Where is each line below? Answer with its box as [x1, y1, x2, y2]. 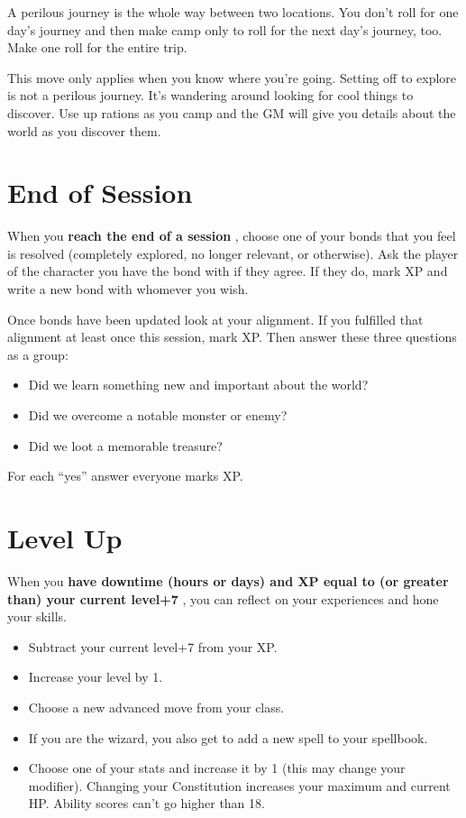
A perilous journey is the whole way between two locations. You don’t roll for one [7, 3, 459, 21]
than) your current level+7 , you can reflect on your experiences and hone [7, 589, 439, 608]
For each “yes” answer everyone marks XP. [7, 466, 243, 485]
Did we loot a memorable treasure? [28, 436, 223, 455]
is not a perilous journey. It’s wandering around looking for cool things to [7, 86, 414, 105]
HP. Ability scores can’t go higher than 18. [28, 794, 265, 813]
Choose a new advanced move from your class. [28, 697, 285, 716]
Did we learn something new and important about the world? [28, 375, 369, 394]
